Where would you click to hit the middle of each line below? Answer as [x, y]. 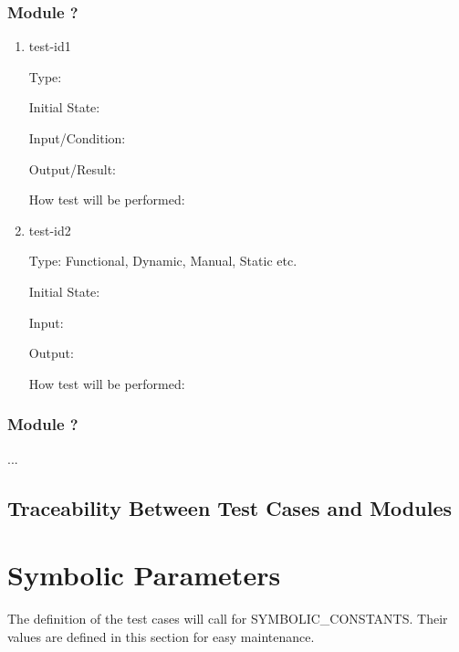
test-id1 [50, 46]
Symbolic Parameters [144, 575]
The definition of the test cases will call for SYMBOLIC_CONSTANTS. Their [228, 619]
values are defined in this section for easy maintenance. [161, 636]
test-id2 [50, 230]
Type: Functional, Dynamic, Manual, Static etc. [163, 261]
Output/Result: [72, 168]
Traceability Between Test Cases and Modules [229, 507]
